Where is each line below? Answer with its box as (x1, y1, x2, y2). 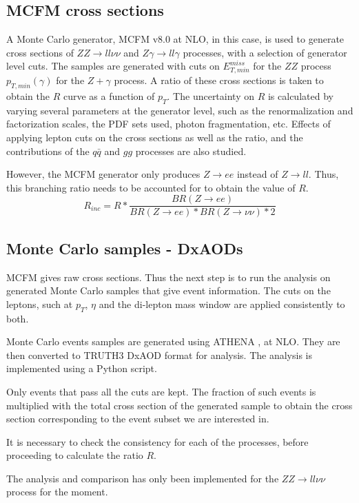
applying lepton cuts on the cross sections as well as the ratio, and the (6, 130, 303, 144)
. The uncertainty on (167, 88, 254, 103)
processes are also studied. (135, 143, 247, 158)
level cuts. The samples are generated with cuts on (6, 59, 220, 73)
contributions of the (6, 143, 90, 158)
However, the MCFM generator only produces (6, 167, 201, 181)
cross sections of (6, 45, 74, 59)
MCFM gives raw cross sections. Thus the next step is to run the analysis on (6, 269, 331, 284)
